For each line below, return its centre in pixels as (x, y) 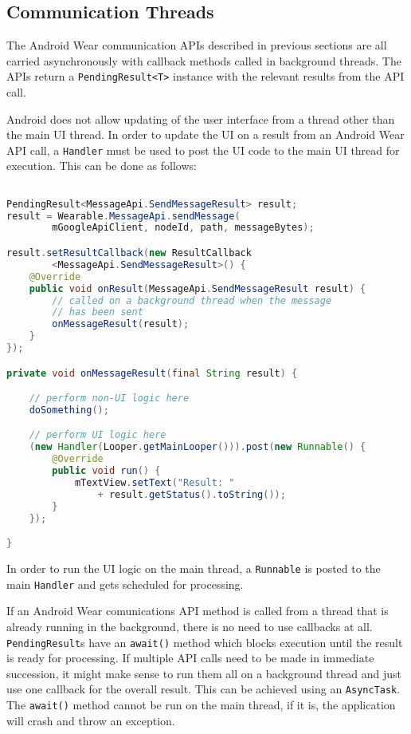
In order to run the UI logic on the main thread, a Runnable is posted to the (194, 568)
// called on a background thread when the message (192, 300)
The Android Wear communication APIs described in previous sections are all (197, 45)
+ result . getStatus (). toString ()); (192, 494)
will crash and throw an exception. (91, 720)
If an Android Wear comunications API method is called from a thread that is (198, 611)
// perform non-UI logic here (109, 399)
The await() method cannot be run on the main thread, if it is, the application (201, 705)
